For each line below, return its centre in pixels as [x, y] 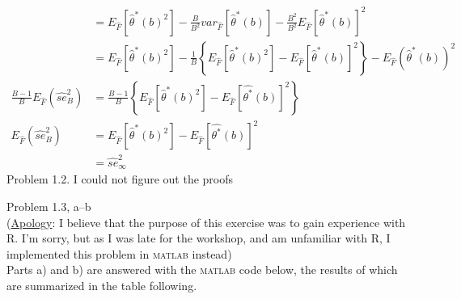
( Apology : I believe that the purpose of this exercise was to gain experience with [206, 222]
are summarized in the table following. [102, 285]
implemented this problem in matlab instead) [119, 253]
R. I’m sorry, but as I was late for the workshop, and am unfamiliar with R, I [199, 238]
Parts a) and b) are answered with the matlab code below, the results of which [202, 270]
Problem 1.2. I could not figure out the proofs [120, 179]
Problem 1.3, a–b [49, 206]
